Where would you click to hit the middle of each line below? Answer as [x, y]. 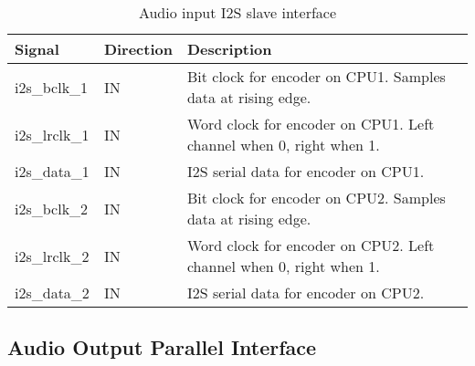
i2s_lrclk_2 [52, 256]
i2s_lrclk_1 [52, 134]
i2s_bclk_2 [52, 208]
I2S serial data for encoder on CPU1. [306, 171]
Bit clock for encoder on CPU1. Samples [316, 76]
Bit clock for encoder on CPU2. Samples [316, 198]
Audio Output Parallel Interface [162, 347]
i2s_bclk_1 [52, 87]
